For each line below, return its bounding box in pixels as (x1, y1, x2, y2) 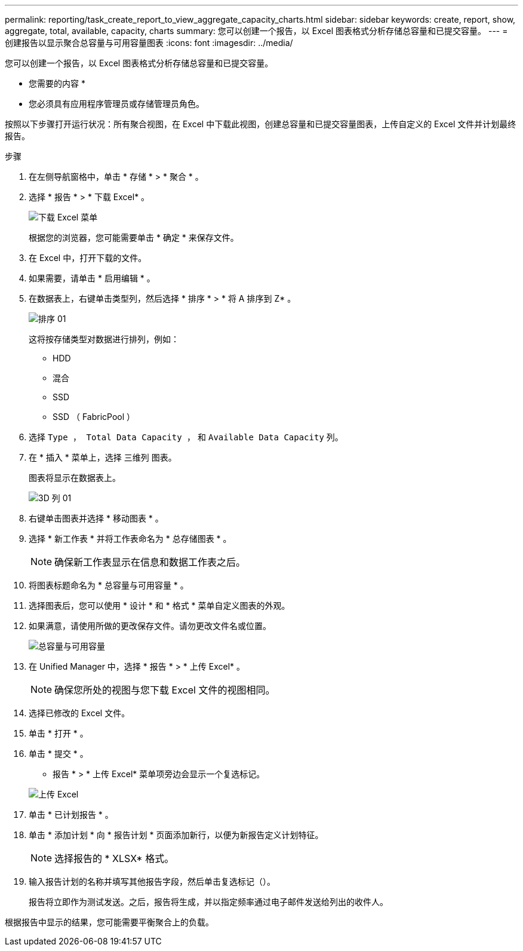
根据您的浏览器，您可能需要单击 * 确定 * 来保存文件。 (29, 232, 239, 243)
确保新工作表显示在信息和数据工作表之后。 (54, 556, 246, 568)
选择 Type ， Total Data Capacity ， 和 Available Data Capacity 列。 (29, 432, 343, 442)
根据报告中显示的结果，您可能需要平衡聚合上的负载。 (5, 917, 214, 927)
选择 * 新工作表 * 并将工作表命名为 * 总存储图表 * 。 (29, 533, 232, 544)
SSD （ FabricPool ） (53, 412, 136, 422)
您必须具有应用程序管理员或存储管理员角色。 (29, 99, 204, 109)
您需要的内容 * (29, 78, 85, 88)
